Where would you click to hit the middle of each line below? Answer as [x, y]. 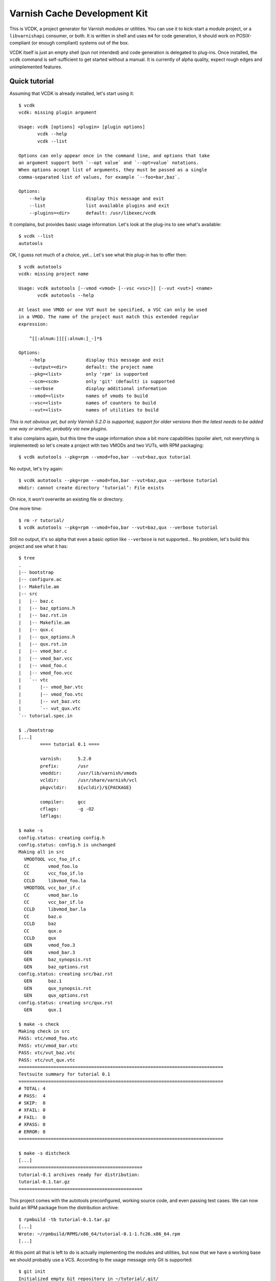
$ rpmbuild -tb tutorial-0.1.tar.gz [64, 1219]
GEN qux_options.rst [56, 996]
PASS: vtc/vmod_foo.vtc [48, 1038]
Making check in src [44, 1031]
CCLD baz [40, 924]
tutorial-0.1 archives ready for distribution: [79, 1174]
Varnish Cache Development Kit [79, 13]
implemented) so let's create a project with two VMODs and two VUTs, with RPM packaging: [107, 445]
